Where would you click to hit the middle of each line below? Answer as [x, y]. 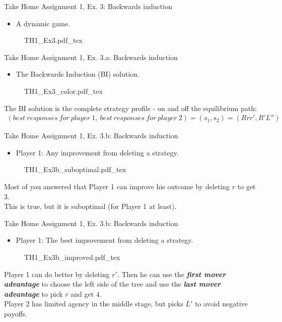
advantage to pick [33, 293]
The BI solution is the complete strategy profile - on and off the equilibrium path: [130, 108]
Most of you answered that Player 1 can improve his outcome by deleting [117, 186]
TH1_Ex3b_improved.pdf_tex [72, 257]
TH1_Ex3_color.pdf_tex [63, 91]
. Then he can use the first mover [171, 274]
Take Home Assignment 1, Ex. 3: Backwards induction [88, 6]
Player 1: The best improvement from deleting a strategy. [104, 240]
